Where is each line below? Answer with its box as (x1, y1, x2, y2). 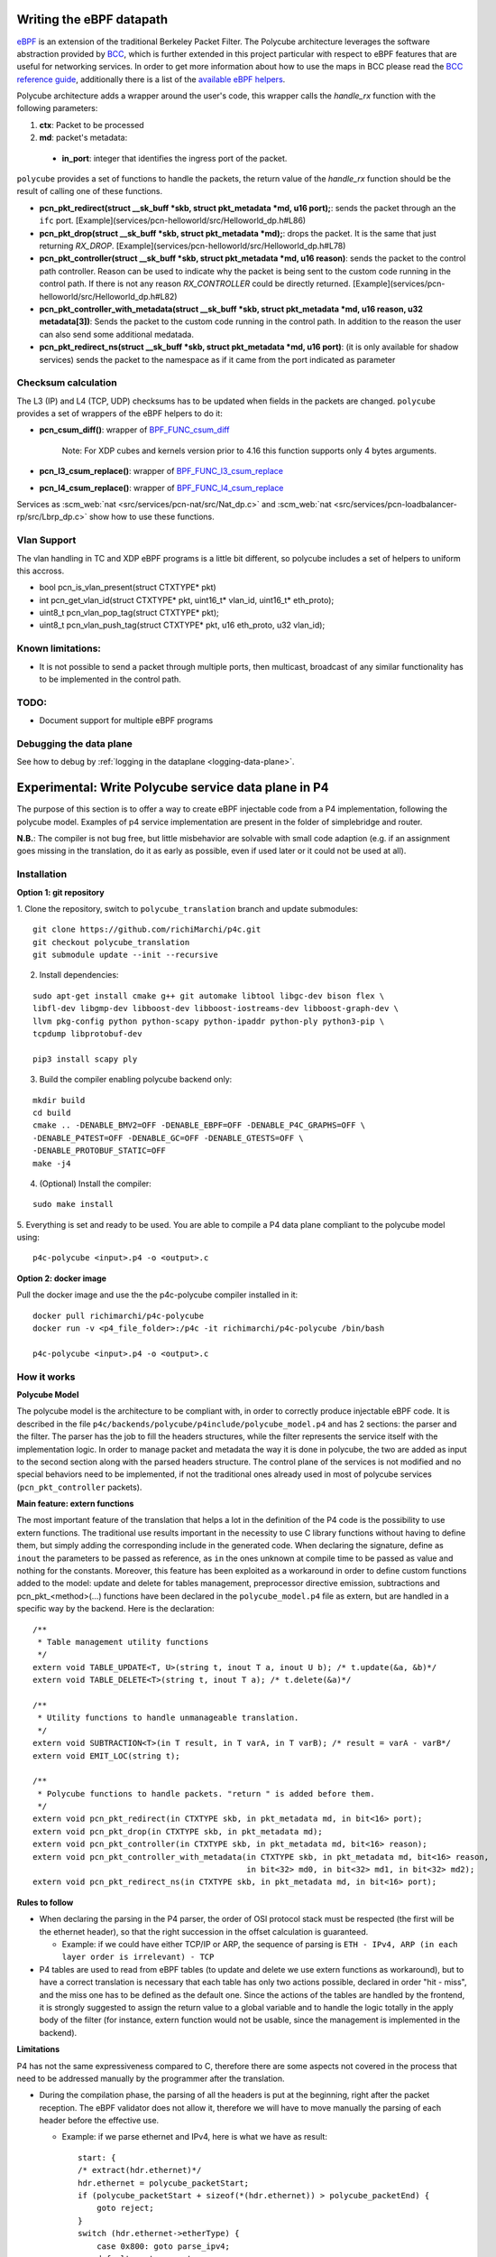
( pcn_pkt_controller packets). (16, 1481, 142, 1492)
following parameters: (16, 103, 98, 114)
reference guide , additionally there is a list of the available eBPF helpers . (16, 73, 286, 85)
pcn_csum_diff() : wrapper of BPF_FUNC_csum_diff (39, 424, 230, 435)
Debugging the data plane (16, 737, 133, 749)
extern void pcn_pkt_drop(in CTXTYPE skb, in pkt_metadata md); (32, 1826, 324, 1836)
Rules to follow (16, 1897, 74, 1908)
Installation (16, 868, 68, 880)
